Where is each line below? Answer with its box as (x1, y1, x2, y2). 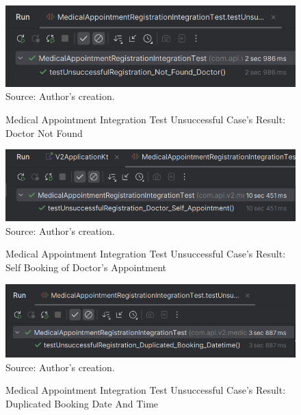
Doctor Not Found (5, 125, 83, 140)
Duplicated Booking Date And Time (5, 397, 159, 411)
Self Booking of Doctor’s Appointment (5, 260, 167, 275)
